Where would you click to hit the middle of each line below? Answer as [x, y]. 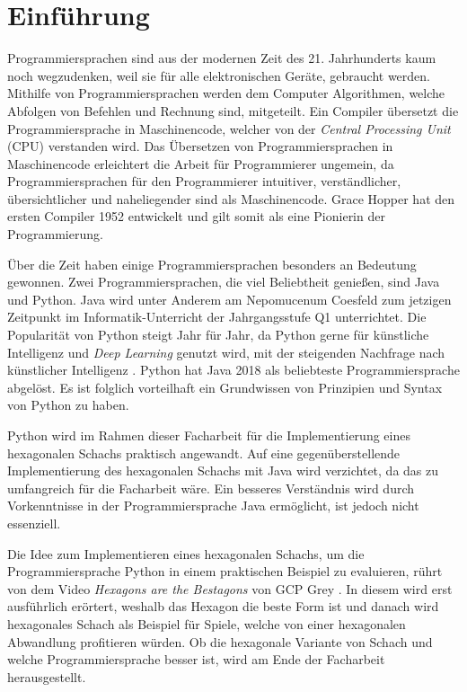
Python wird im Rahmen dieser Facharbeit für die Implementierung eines [209, 435]
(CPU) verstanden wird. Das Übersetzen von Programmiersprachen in [200, 146]
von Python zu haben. [68, 405]
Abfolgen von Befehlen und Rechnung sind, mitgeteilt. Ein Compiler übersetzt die [233, 110]
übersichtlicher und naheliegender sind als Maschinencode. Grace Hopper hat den [231, 198]
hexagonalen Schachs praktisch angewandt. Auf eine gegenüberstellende [204, 452]
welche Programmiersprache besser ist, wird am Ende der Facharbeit [196, 659]
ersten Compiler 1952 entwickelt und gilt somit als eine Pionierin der [196, 216]
